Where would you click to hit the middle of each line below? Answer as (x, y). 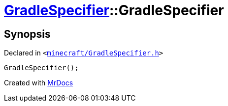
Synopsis (27, 34)
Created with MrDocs (39, 83)
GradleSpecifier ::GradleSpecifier (114, 10)
